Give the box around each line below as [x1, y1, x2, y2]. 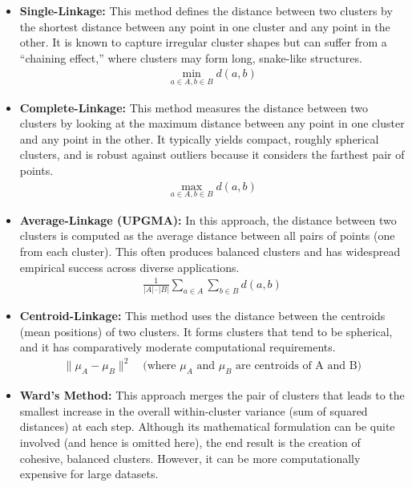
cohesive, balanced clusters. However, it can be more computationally [19, 449, 361, 466]
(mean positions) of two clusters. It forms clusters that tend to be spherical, [19, 323, 393, 339]
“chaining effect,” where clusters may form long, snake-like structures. [19, 49, 362, 66]
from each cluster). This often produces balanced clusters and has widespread [19, 243, 401, 260]
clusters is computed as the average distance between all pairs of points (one [19, 227, 395, 244]
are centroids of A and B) [236, 360, 362, 372]
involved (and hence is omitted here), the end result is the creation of [19, 433, 361, 450]
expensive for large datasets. [19, 465, 159, 482]
